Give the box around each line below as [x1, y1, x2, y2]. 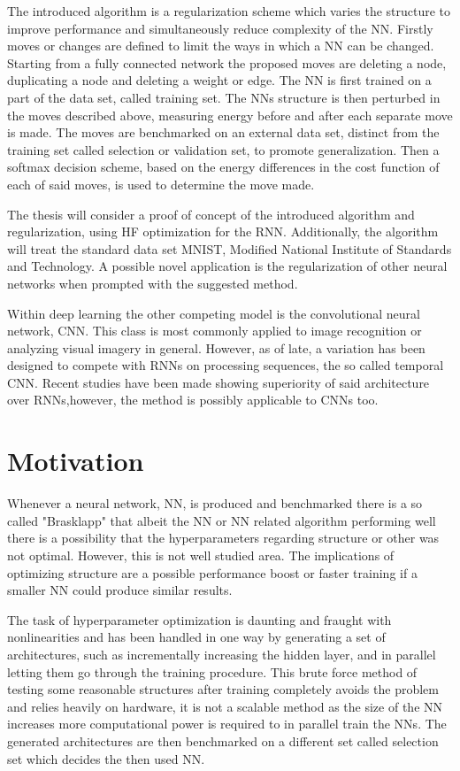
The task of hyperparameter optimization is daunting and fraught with [7, 610, 392, 628]
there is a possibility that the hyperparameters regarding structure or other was [7, 528, 440, 547]
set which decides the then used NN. [7, 749, 205, 767]
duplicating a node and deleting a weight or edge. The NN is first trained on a [7, 71, 432, 89]
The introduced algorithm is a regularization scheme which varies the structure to [7, 2, 451, 19]
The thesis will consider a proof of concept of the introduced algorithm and [7, 204, 415, 223]
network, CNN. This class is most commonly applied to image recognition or [7, 321, 422, 340]
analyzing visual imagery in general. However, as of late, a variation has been [7, 338, 425, 357]
